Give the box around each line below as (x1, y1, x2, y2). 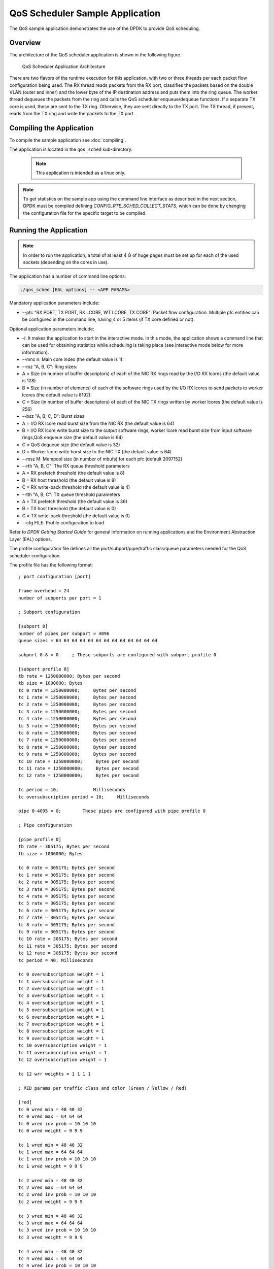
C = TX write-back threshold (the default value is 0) (22, 513, 130, 519)
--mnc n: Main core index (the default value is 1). (22, 356, 124, 362)
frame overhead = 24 (18, 588, 70, 594)
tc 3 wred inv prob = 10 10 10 (18, 1227, 96, 1233)
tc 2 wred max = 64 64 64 (18, 1185, 83, 1190)
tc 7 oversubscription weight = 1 (18, 1021, 104, 1027)
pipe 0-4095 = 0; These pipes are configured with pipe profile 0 (18, 808, 206, 814)
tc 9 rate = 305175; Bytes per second (18, 929, 115, 934)
